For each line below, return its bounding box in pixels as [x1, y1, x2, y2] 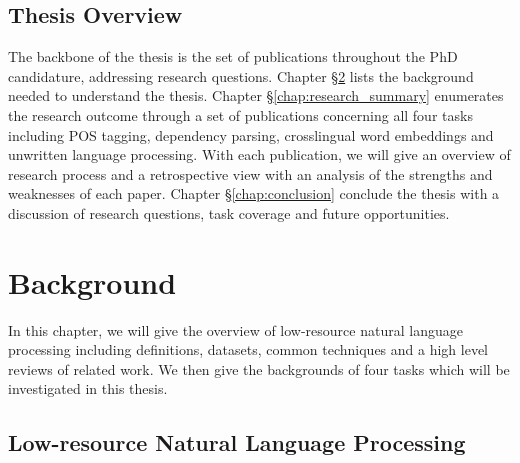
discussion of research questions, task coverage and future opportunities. [8, 202, 450, 223]
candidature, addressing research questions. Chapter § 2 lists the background [8, 65, 474, 86]
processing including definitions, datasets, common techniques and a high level [8, 339, 489, 360]
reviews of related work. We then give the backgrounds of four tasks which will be [8, 358, 510, 379]
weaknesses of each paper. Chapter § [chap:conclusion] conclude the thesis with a [8, 183, 500, 204]
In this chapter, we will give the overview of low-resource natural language [8, 319, 463, 340]
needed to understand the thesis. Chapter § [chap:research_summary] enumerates [8, 85, 504, 106]
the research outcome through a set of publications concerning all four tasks [8, 104, 473, 125]
